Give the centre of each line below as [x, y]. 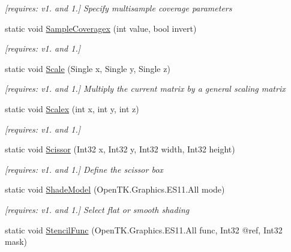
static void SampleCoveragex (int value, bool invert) [101, 28]
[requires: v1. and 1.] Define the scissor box [84, 169]
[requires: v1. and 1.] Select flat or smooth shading [97, 209]
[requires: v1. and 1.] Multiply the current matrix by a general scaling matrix [145, 88]
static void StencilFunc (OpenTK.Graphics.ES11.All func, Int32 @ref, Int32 [144, 229]
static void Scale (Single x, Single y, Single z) [88, 68]
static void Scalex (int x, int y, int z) [72, 108]
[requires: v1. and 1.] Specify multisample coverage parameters [118, 8]
